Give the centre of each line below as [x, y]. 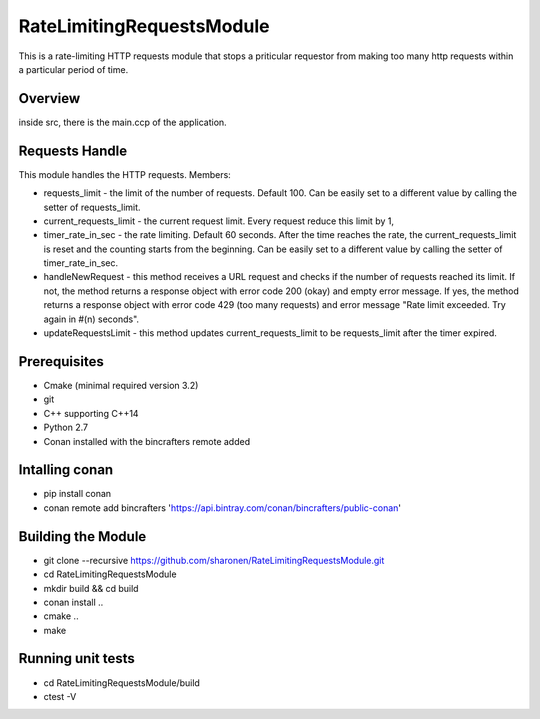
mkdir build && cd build [91, 588]
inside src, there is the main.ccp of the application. [122, 122]
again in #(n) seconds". [91, 319]
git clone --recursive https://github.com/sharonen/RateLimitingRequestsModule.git [214, 560]
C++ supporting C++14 [91, 413]
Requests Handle [73, 150]
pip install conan [77, 494]
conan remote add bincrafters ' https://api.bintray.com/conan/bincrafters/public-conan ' [222, 507]
